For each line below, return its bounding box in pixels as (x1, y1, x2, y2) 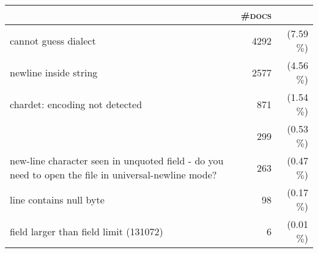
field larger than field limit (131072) (10, 224, 163, 238)
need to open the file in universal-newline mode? (10, 167, 217, 182)
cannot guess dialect (10, 33, 96, 48)
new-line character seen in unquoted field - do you (10, 153, 224, 167)
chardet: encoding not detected (10, 97, 142, 111)
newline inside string (10, 65, 98, 79)
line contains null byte (10, 192, 105, 207)
